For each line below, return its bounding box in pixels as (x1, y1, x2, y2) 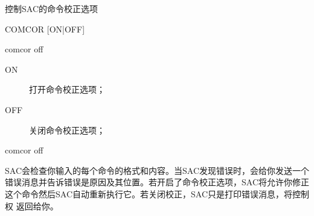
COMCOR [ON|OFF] (5, 22, 85, 35)
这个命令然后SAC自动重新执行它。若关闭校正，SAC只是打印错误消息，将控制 (5, 187, 309, 200)
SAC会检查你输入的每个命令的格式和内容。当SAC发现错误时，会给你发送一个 (5, 164, 309, 176)
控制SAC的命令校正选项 (5, 2, 98, 14)
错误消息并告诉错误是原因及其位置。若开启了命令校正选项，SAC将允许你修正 (5, 176, 309, 188)
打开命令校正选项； (29, 83, 105, 96)
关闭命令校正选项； (29, 123, 105, 136)
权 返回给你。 (5, 199, 59, 212)
